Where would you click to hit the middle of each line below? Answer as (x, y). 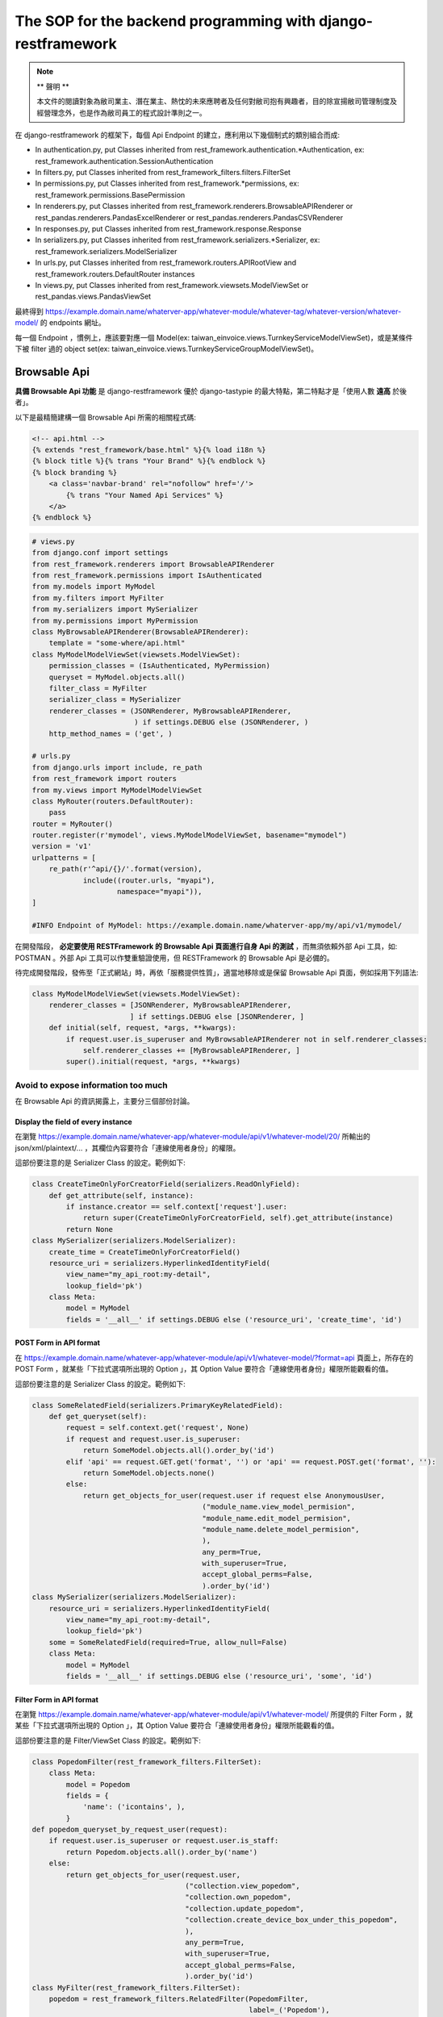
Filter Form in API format (56, 1699)
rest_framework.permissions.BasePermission (110, 194)
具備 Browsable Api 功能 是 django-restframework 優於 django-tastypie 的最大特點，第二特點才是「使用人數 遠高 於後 (211, 390)
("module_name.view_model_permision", (279, 1507)
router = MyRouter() (72, 824)
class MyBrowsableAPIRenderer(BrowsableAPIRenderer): (140, 632)
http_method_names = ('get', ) (111, 733)
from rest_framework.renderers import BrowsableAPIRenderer (153, 564)
